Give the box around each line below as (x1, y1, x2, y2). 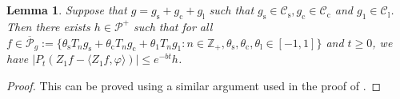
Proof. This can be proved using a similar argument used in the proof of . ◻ (6, 77, 382, 93)
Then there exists (6, 18, 90, 34)
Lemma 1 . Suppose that (6, 2, 127, 18)
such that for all (134, 18, 213, 34)
